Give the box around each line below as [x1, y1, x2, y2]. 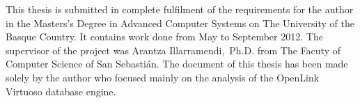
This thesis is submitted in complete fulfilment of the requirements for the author [6, 2, 354, 16]
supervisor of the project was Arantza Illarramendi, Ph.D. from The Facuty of [6, 42, 341, 57]
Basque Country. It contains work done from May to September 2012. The [6, 29, 323, 44]
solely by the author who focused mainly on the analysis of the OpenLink [6, 70, 320, 84]
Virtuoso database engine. [6, 84, 116, 98]
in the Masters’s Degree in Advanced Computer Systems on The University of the [6, 15, 354, 30]
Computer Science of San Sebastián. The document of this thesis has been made [6, 56, 348, 71]
